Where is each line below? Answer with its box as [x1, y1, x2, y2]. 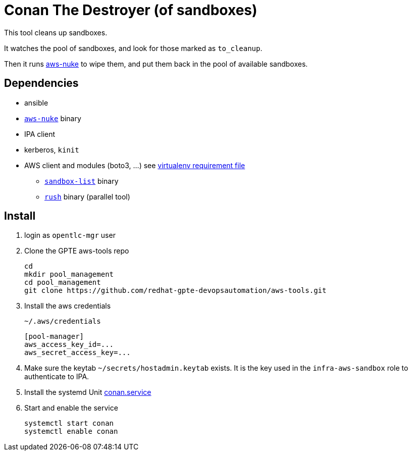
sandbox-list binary [44, 176, 119, 185]
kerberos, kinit [24, 145, 79, 154]
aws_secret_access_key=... [24, 348, 131, 357]
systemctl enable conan [24, 427, 118, 436]
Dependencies [4, 77, 79, 90]
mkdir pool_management [24, 270, 114, 279]
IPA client [24, 129, 56, 138]
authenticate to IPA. [24, 372, 89, 381]
